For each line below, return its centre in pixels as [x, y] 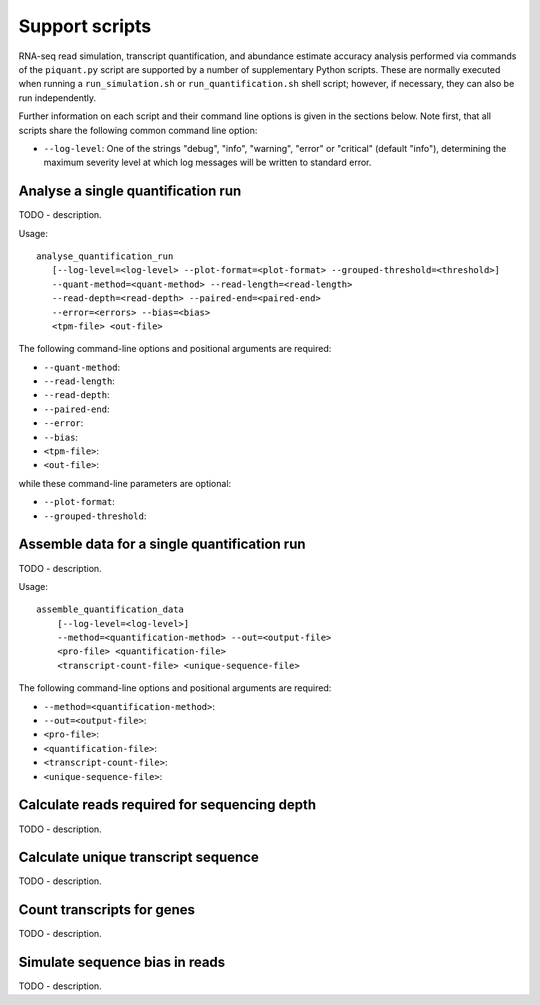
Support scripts [85, 26]
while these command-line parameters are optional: [125, 483]
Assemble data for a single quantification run [162, 544]
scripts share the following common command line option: [138, 130]
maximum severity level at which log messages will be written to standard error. [207, 162]
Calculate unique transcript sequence [138, 857]
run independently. [57, 97]
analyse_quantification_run [105, 256]
